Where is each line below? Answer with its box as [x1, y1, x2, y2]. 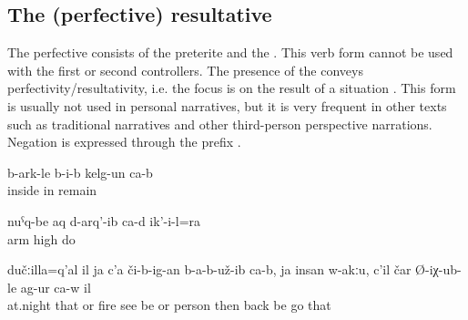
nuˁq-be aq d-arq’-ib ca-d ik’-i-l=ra [7, 211, 201, 230]
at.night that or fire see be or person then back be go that [7, 295, 331, 315]
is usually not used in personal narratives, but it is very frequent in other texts [7, 96, 447, 115]
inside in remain [7, 181, 97, 200]
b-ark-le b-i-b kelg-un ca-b [7, 162, 153, 181]
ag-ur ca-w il [20, 277, 91, 296]
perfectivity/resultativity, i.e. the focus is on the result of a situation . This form [7, 78, 456, 98]
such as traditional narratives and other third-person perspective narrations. [7, 114, 432, 133]
